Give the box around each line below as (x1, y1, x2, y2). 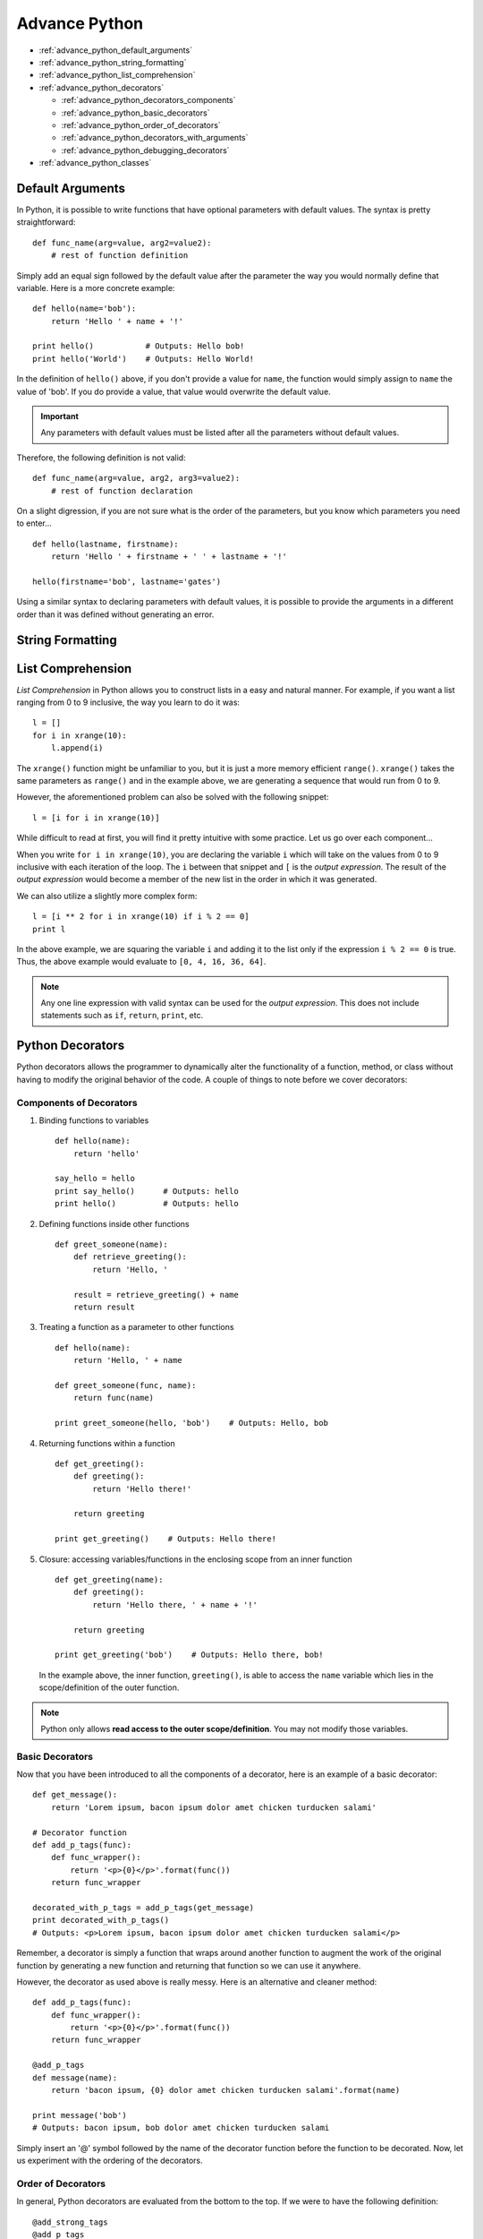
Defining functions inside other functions (38, 1218, 190, 1229)
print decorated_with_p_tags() (32, 1915, 170, 1926)
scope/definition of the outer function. (38, 1682, 180, 1693)
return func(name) (72, 1393, 155, 1403)
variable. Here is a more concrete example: (16, 282, 175, 293)
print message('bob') (32, 2110, 127, 2120)
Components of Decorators (16, 1096, 138, 1109)
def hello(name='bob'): (32, 304, 137, 313)
